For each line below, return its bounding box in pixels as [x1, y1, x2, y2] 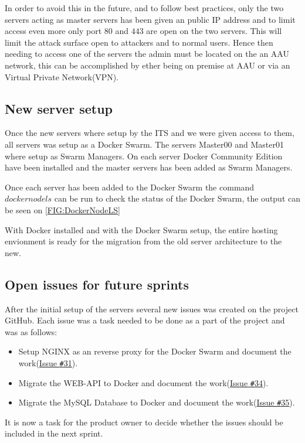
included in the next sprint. [5, 427, 103, 439]
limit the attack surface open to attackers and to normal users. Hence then [5, 36, 273, 48]
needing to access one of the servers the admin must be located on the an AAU [5, 47, 289, 60]
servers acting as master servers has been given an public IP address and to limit [5, 13, 296, 25]
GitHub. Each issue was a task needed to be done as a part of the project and [5, 314, 285, 326]
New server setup [5, 99, 113, 117]
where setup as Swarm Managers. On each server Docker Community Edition [5, 149, 283, 162]
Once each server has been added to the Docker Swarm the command [5, 180, 255, 193]
